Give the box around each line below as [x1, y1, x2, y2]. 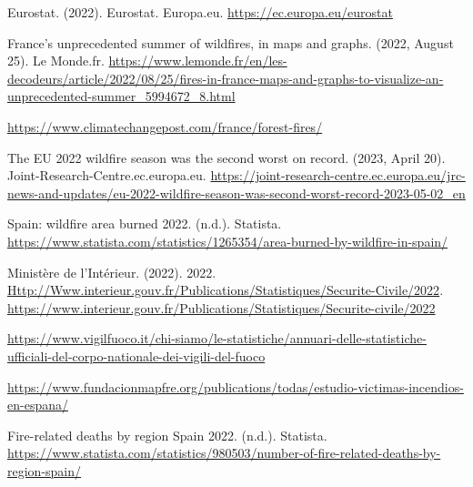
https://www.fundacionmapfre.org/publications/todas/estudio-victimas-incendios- [7, 377, 464, 396]
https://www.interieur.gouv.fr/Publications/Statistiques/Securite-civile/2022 [7, 298, 436, 317]
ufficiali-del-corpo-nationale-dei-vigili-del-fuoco [7, 346, 266, 365]
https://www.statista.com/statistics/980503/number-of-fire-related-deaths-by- [7, 443, 441, 462]
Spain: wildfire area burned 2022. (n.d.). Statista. [7, 214, 282, 233]
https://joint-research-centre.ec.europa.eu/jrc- [210, 166, 466, 185]
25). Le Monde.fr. [7, 51, 105, 70]
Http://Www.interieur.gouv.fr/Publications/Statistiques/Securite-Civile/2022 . [7, 280, 444, 299]
